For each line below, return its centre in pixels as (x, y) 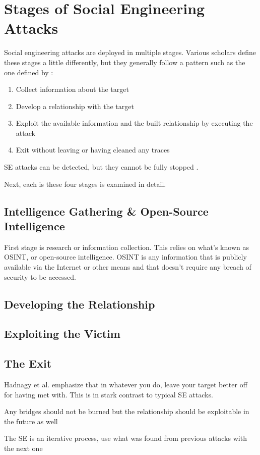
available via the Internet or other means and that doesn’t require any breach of (128, 267)
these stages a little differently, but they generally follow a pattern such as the (125, 62)
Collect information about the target (72, 89)
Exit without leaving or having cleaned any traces (93, 150)
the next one (23, 448)
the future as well (31, 421)
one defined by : (29, 72)
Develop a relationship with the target (75, 106)
